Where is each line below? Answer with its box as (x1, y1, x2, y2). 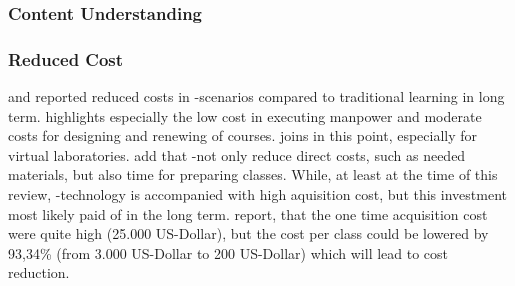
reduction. (8, 262, 70, 283)
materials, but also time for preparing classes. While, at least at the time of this (8, 164, 498, 185)
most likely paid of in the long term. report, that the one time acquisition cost (8, 203, 488, 224)
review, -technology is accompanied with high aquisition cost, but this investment (8, 184, 507, 205)
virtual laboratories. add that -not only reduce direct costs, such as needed (8, 144, 466, 165)
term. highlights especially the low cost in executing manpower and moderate (8, 105, 482, 126)
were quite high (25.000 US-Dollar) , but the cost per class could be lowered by (8, 223, 489, 244)
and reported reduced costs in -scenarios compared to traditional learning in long (8, 86, 505, 107)
